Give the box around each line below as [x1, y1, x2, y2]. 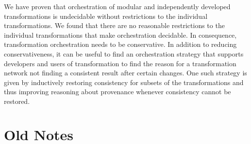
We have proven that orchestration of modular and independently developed [4, 1, 231, 11]
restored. [4, 96, 30, 106]
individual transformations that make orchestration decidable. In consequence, [4, 29, 237, 40]
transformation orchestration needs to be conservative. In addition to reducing [4, 39, 237, 49]
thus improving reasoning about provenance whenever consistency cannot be [4, 86, 231, 97]
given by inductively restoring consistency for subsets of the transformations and [4, 77, 244, 87]
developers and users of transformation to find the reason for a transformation [4, 58, 236, 68]
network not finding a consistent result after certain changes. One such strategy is [4, 68, 247, 78]
